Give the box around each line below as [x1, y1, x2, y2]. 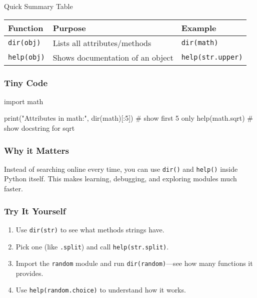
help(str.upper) [181, 53, 243, 62]
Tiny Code [4, 76, 48, 89]
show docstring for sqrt [4, 123, 75, 133]
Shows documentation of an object [52, 51, 173, 63]
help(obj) [8, 53, 45, 62]
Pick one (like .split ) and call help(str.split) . [15, 241, 169, 251]
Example [181, 22, 216, 34]
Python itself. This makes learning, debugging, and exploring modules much [4, 173, 237, 184]
